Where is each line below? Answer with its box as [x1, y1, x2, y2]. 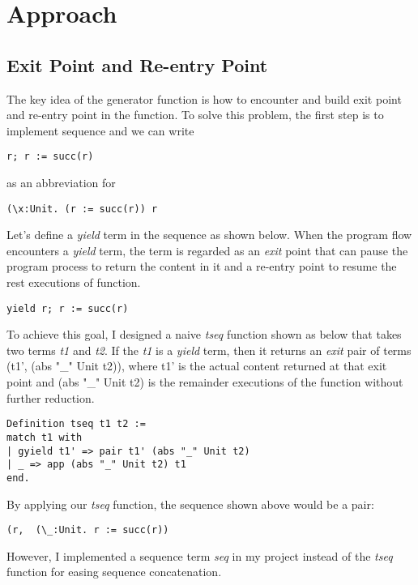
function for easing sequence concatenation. [6, 563, 222, 580]
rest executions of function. [6, 274, 141, 291]
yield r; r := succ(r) [6, 302, 129, 314]
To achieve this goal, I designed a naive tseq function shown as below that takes [6, 326, 402, 343]
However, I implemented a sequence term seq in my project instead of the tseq [6, 547, 393, 564]
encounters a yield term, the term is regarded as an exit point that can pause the [6, 241, 408, 258]
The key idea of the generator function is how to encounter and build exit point [6, 90, 402, 107]
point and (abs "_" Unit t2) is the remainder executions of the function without [6, 374, 403, 391]
